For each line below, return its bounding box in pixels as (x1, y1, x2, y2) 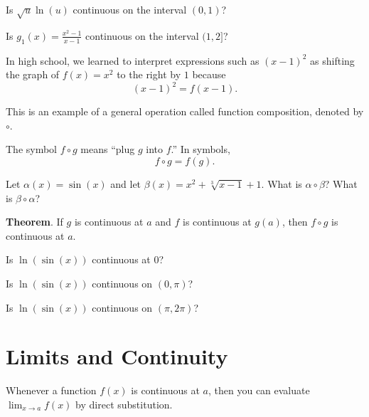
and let (110, 176, 141, 191)
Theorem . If (6, 214, 63, 229)
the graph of (6, 67, 60, 82)
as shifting (310, 53, 355, 68)
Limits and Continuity (6, 342, 228, 371)
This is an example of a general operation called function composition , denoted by (6, 104, 364, 119)
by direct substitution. (75, 396, 173, 411)
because (192, 67, 226, 82)
